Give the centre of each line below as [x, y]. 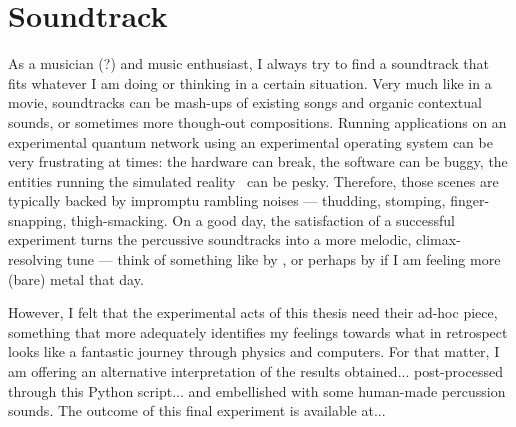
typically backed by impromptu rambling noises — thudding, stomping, [227, 200]
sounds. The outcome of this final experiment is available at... [197, 410]
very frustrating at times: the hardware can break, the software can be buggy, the [258, 161]
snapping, [37, 219]
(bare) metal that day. [76, 278]
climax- [438, 239]
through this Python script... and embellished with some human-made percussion [257, 390]
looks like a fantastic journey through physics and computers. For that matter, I [254, 351]
